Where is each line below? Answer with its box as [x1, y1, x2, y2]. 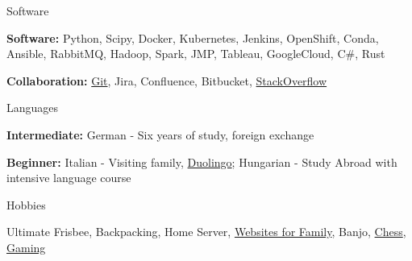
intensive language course [6, 169, 131, 186]
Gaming [6, 238, 46, 255]
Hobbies [6, 196, 46, 213]
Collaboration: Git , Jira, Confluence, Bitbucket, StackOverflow [6, 72, 327, 89]
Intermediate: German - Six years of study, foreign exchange [6, 126, 314, 143]
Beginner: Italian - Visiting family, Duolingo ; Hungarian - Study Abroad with [6, 153, 397, 170]
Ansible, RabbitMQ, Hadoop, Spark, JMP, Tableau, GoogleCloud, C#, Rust [6, 45, 385, 62]
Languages [6, 99, 59, 116]
